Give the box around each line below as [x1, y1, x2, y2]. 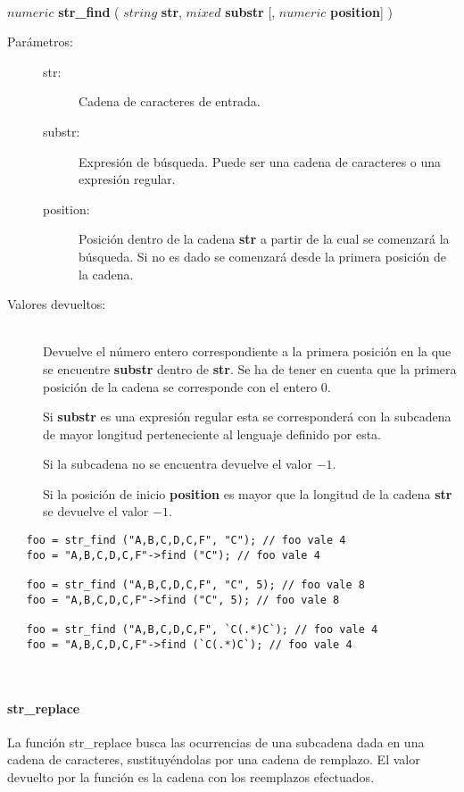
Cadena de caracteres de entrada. [79, 92, 261, 111]
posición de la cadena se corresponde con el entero [43, 377, 318, 396]
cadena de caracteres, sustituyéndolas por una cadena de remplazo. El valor [7, 750, 420, 769]
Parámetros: [7, 32, 73, 51]
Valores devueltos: [7, 295, 106, 313]
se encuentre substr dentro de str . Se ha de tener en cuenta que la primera [43, 359, 457, 378]
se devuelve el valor [43, 502, 149, 521]
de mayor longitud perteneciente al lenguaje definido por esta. [43, 424, 381, 443]
